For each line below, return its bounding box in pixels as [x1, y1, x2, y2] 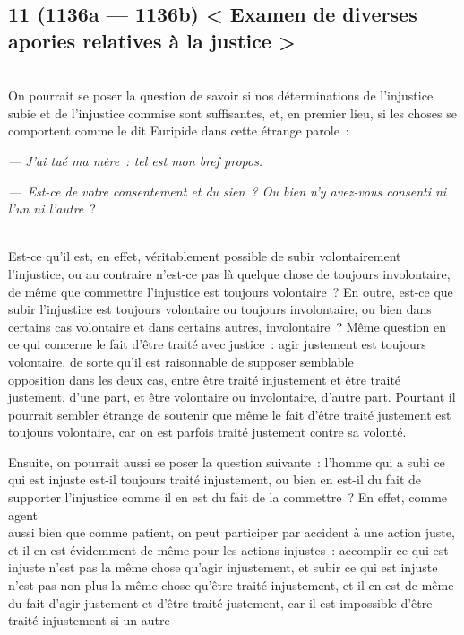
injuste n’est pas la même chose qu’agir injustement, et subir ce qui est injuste [8, 558, 438, 577]
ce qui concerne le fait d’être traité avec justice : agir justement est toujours [8, 335, 426, 353]
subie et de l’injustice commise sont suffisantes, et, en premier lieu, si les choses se [8, 103, 457, 122]
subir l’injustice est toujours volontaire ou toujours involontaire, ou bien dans [8, 300, 432, 318]
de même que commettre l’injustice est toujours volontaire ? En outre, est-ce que [8, 282, 453, 300]
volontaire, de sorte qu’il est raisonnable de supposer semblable [8, 352, 354, 370]
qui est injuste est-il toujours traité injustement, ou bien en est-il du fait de [8, 470, 421, 489]
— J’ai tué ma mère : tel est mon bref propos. [8, 151, 263, 170]
